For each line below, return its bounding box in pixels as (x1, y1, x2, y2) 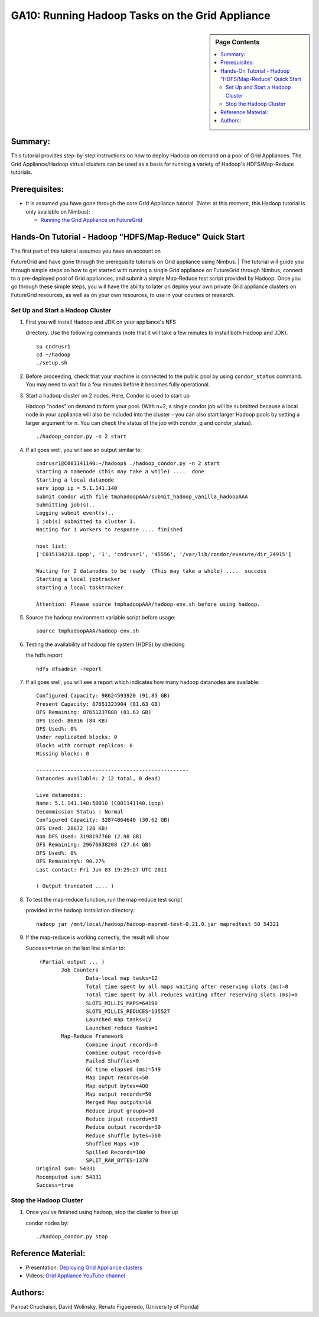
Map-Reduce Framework (61, 1033, 124, 1040)
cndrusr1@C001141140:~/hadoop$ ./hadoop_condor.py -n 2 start (36, 460, 220, 467)
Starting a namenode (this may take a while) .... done (36, 468, 205, 475)
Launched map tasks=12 (86, 1016, 152, 1023)
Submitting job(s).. (36, 501, 96, 508)
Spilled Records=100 (86, 1148, 146, 1155)
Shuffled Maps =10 (86, 1141, 139, 1147)
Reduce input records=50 (86, 1116, 158, 1122)
